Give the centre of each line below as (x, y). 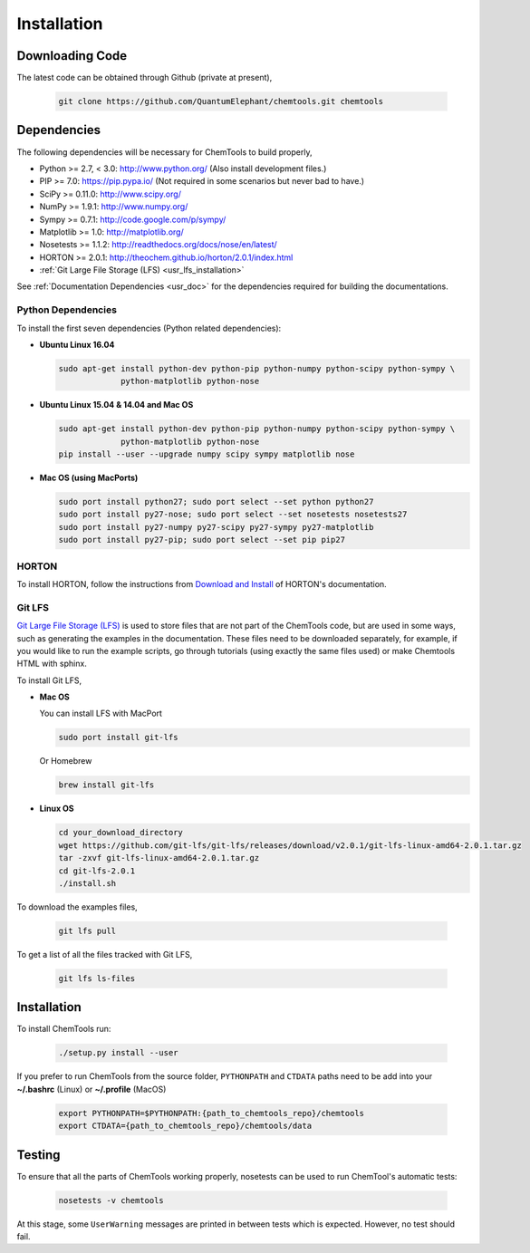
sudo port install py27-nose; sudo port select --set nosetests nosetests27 (233, 515)
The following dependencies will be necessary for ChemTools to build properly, (164, 152)
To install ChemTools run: (64, 1029)
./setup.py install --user (118, 1053)
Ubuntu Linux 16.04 (77, 344)
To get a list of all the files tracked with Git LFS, (105, 954)
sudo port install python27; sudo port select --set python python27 (216, 502)
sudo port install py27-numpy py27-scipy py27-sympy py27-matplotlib (216, 527)
